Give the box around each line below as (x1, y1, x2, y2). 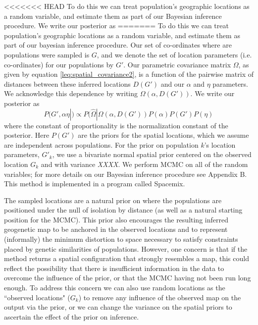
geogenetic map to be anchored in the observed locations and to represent (4, 224, 228, 234)
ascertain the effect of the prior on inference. (4, 311, 139, 322)
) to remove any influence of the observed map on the (78, 292, 241, 302)
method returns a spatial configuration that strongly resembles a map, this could (4, 253, 249, 264)
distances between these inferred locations (4, 78, 131, 89)
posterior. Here (4, 130, 50, 140)
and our (160, 78, 185, 89)
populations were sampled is (4, 49, 90, 59)
